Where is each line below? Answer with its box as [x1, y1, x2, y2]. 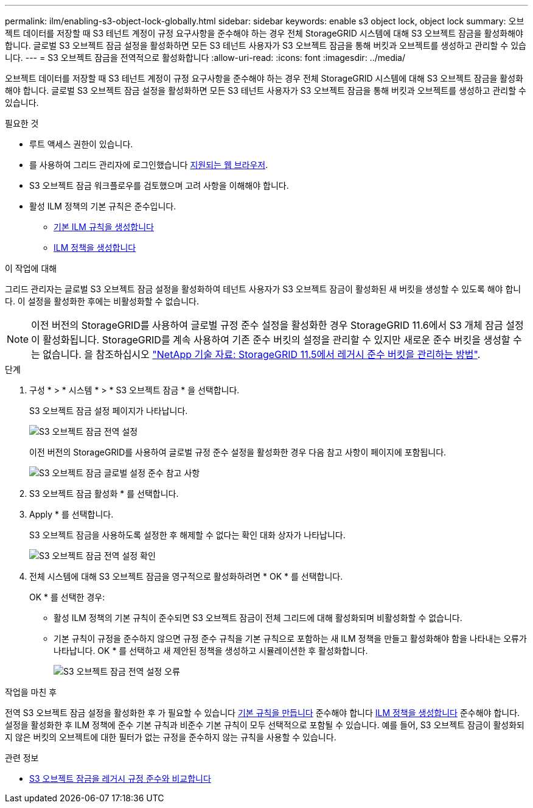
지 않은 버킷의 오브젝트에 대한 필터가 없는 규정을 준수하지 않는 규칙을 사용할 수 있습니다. [5, 732, 336, 742]
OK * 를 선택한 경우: [29, 592, 105, 602]
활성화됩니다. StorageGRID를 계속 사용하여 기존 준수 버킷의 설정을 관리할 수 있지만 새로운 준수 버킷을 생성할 [43, 334, 510, 346]
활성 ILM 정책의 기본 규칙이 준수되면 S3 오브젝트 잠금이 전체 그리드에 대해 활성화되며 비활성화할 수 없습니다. [54, 613, 462, 623]
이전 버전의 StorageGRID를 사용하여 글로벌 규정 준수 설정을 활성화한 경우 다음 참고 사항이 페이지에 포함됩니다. [29, 447, 447, 457]
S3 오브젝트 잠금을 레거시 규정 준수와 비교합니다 [29, 773, 211, 784]
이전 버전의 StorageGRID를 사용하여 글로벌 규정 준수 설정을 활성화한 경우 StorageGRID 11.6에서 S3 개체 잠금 [31, 319, 503, 331]
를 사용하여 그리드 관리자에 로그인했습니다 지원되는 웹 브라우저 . [29, 160, 268, 170]
